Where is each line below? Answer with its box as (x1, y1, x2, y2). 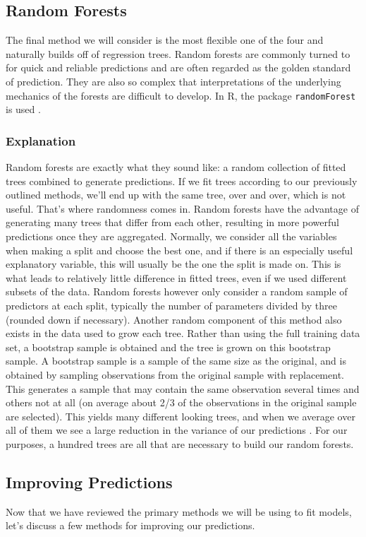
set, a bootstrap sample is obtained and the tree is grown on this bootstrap (6, 339, 331, 354)
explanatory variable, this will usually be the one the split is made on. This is (6, 256, 341, 271)
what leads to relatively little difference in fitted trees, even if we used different (6, 270, 347, 285)
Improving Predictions (6, 471, 173, 492)
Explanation (6, 131, 76, 149)
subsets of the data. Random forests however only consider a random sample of (6, 284, 348, 299)
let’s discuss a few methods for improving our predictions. (6, 518, 255, 533)
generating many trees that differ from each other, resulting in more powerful (6, 215, 339, 230)
